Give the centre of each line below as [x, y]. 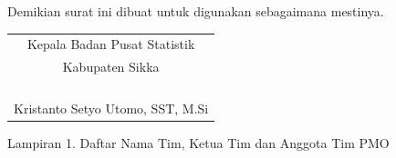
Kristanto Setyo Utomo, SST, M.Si [111, 109]
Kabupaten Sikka [111, 67]
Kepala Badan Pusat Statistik [111, 44]
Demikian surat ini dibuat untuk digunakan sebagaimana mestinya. [196, 11]
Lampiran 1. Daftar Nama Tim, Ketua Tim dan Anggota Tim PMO [198, 143]
